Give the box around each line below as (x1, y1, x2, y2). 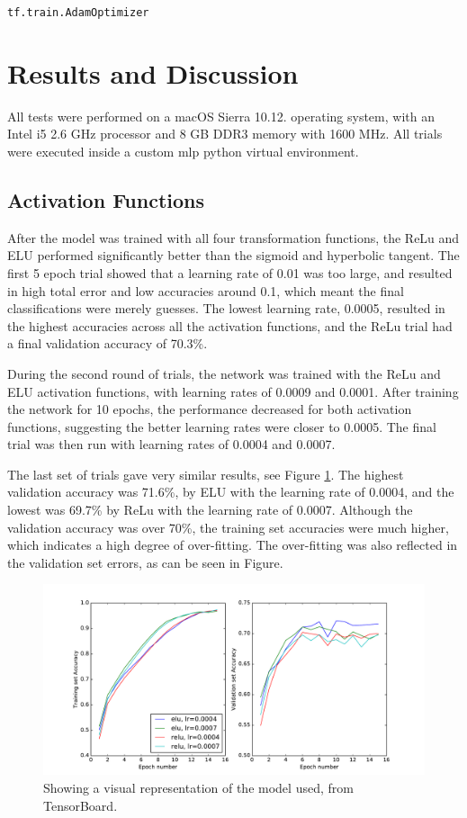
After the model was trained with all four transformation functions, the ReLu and (7, 228, 460, 247)
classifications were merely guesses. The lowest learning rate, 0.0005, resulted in (7, 299, 445, 318)
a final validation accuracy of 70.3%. (7, 334, 208, 353)
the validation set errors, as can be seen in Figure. (7, 553, 283, 571)
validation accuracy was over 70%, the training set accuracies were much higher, (7, 517, 449, 536)
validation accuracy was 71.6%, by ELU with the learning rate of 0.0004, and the (7, 482, 454, 501)
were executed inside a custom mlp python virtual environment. (7, 141, 359, 160)
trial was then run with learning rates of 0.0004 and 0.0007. (7, 435, 336, 454)
